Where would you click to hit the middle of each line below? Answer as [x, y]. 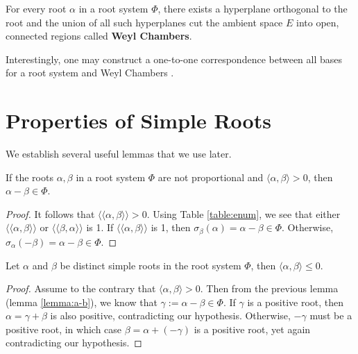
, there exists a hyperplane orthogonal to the [253, 8]
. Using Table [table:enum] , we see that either [244, 213]
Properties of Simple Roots [138, 120]
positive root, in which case [64, 329]
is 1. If [100, 227]
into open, [317, 22]
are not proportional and [211, 177]
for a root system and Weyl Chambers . [90, 73]
